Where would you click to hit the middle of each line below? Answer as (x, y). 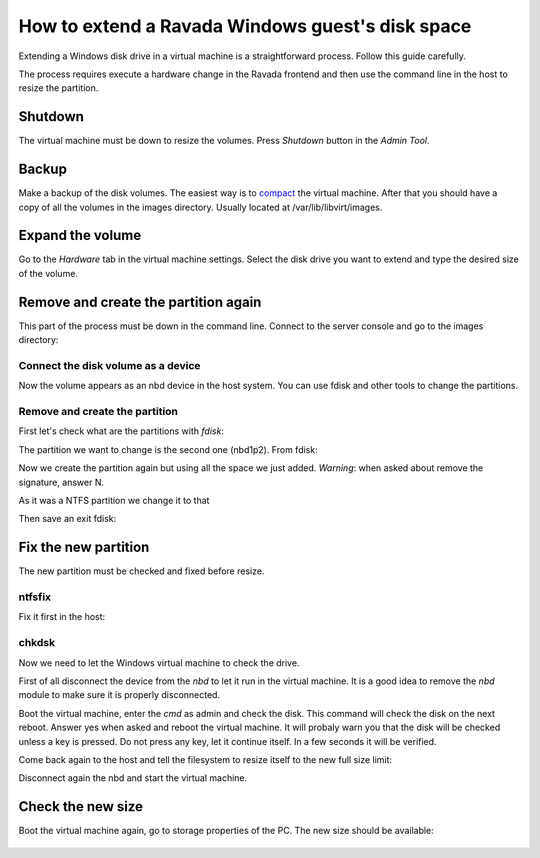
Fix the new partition (84, 547)
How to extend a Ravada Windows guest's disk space (245, 26)
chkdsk (36, 643)
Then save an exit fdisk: (67, 519)
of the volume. (48, 273)
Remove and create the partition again (140, 301)
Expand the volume (80, 235)
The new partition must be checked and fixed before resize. (141, 571)
